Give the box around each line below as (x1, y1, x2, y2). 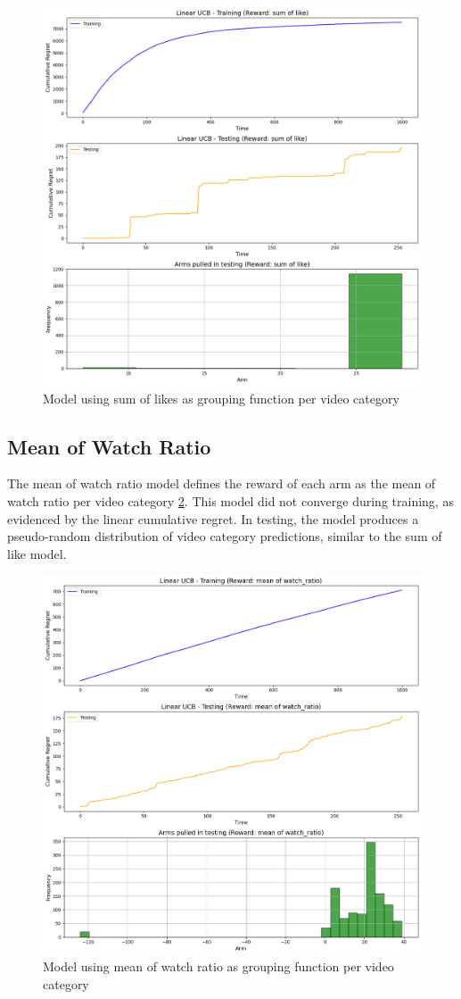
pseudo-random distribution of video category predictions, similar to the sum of (7, 527, 442, 545)
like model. (7, 544, 67, 562)
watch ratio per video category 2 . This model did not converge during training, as (7, 491, 454, 510)
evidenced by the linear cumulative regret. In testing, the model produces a (7, 509, 419, 528)
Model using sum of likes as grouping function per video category (43, 388, 399, 407)
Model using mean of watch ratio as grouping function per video (43, 957, 394, 976)
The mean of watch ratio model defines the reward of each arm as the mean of (7, 474, 436, 493)
